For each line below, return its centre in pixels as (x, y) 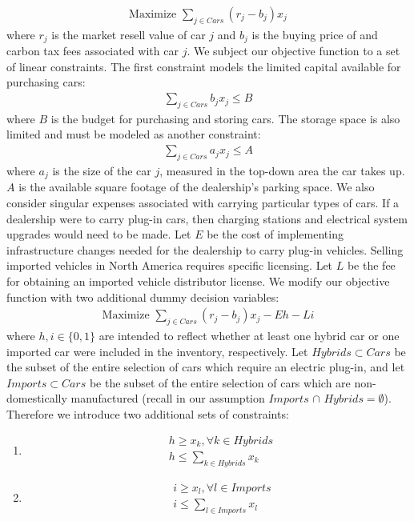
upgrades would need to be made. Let (99, 234)
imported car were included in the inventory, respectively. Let (157, 351)
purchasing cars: (46, 82)
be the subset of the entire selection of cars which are (220, 382)
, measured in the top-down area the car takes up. (282, 170)
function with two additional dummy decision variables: (143, 297)
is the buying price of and (315, 34)
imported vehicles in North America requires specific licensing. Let (170, 265)
